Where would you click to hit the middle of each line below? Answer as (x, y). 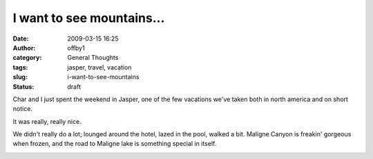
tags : (20, 67)
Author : (24, 47)
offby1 (76, 47)
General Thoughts (93, 58)
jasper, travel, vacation (99, 67)
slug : (20, 77)
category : (27, 58)
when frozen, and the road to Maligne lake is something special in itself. (115, 144)
